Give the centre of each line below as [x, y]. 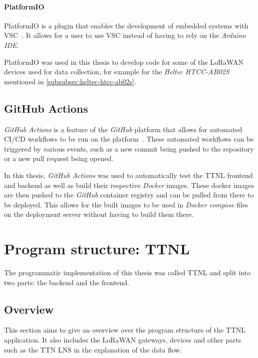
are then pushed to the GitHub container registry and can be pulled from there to [129, 195]
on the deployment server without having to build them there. [99, 214]
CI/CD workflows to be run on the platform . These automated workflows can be [129, 139]
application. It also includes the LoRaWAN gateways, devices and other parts [123, 340]
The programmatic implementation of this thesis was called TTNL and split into [128, 272]
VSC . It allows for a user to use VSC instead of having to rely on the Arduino [125, 35]
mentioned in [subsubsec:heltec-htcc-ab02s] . [70, 81]
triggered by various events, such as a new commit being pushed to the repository [129, 148]
